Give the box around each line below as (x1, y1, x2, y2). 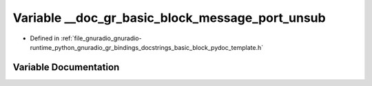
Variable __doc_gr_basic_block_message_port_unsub (12, 10, 327, 25)
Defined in (30, 34, 60, 42)
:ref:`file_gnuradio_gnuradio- (61, 34, 142, 42)
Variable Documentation (12, 61, 120, 73)
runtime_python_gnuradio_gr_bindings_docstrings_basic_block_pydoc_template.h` (30, 43, 264, 51)
